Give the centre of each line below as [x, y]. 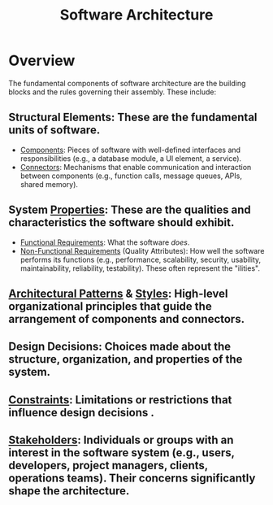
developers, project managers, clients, [108, 466]
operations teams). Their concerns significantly [132, 479]
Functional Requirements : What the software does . [105, 242]
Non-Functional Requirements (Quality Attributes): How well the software [142, 250]
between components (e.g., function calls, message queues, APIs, [131, 176]
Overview [42, 61]
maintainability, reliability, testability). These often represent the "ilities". [140, 268]
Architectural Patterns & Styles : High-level [119, 293]
